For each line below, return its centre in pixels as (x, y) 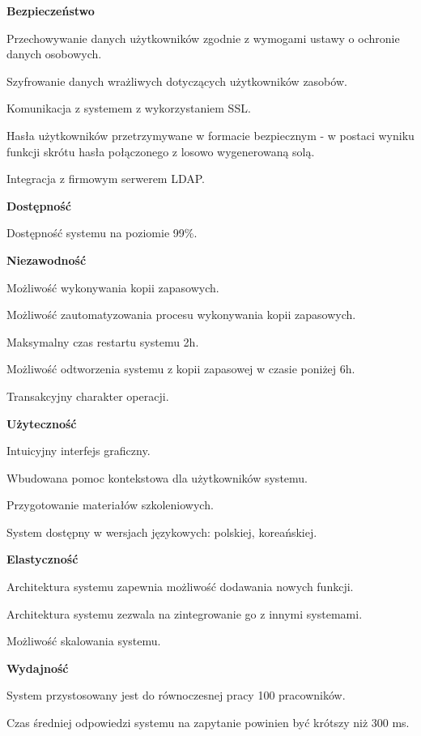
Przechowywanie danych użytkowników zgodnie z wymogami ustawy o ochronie (203, 38)
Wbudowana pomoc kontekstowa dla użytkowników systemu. (157, 477)
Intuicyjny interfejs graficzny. (79, 451)
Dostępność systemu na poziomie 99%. (102, 233)
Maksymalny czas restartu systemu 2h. (103, 341)
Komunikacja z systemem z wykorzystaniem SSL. (129, 108)
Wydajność (38, 668)
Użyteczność (42, 423)
